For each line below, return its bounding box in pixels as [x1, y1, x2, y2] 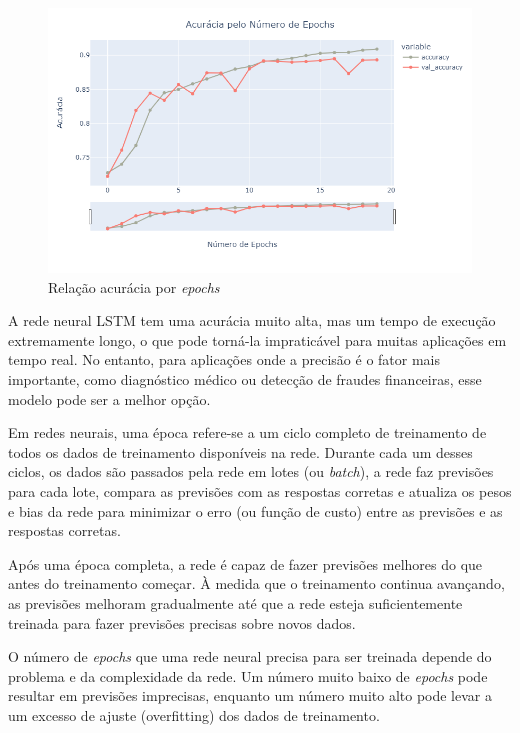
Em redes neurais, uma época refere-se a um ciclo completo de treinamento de [8, 422, 487, 443]
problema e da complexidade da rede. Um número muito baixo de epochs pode [8, 665, 488, 686]
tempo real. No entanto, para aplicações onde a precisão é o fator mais [8, 349, 441, 370]
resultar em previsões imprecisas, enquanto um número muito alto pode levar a [8, 685, 492, 706]
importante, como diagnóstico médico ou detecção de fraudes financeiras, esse [8, 368, 482, 389]
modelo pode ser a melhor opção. [8, 388, 211, 409]
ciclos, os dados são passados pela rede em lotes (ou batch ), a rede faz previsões [8, 461, 494, 482]
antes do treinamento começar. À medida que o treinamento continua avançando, [8, 573, 505, 594]
